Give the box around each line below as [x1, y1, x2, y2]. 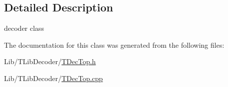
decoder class [4, 23, 44, 33]
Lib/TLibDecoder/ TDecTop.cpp [4, 73, 103, 83]
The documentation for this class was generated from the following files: [4, 39, 224, 50]
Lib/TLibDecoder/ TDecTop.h [4, 56, 96, 67]
